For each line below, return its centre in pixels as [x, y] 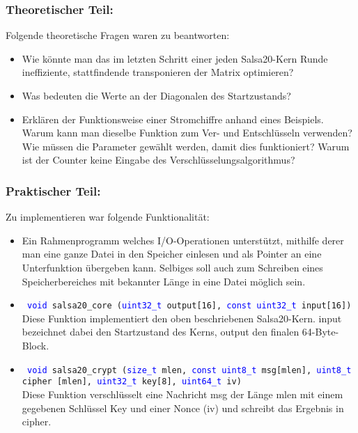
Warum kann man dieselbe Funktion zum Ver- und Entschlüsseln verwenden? [187, 133]
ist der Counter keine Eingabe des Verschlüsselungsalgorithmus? [158, 160]
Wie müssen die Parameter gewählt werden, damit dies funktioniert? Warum [186, 146]
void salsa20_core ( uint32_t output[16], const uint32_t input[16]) [189, 306]
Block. [36, 345]
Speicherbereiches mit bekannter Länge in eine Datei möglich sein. [164, 281]
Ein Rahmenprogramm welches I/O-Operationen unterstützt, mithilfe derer [183, 240]
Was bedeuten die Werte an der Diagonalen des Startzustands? [156, 95]
